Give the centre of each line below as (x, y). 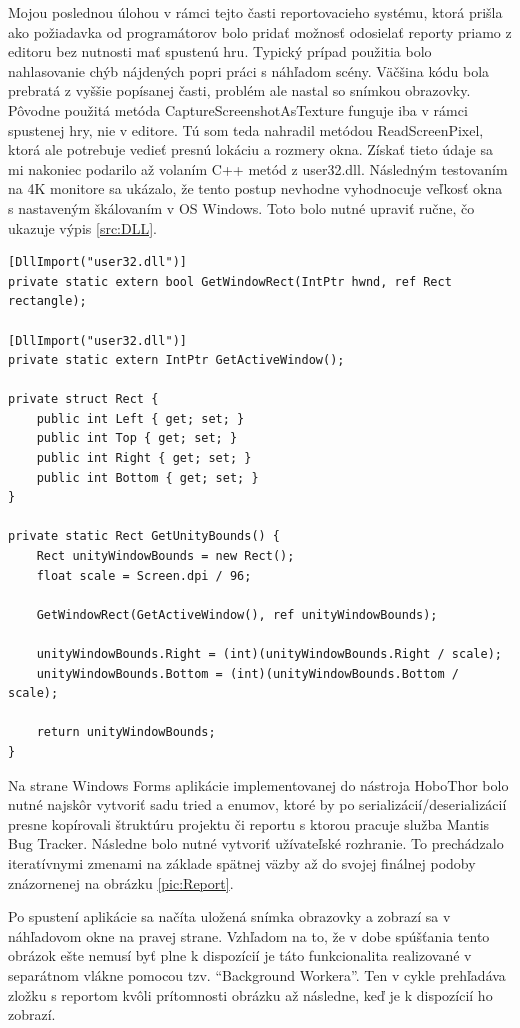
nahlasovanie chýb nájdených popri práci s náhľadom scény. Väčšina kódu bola (249, 70)
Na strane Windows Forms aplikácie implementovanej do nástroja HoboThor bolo (258, 784)
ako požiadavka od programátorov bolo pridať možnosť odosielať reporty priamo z (260, 31)
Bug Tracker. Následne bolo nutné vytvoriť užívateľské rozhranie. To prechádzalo (256, 843)
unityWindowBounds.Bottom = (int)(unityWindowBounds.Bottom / (248, 673)
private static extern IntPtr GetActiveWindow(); (176, 360)
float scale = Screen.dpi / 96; (144, 575)
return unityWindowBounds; (126, 732)
